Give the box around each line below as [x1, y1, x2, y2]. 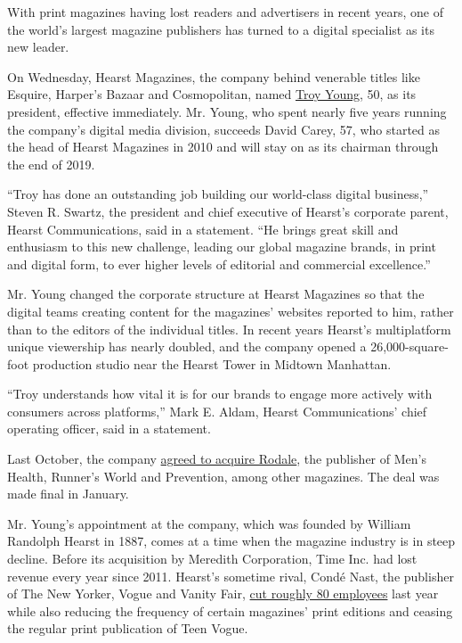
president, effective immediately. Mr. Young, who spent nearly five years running [7, 102, 447, 120]
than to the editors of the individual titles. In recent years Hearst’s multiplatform [7, 319, 451, 338]
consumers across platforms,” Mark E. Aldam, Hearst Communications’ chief [7, 401, 427, 420]
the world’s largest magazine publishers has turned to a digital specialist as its [7, 20, 434, 38]
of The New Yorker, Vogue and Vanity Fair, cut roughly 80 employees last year [7, 584, 439, 603]
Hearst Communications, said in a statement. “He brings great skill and [7, 219, 399, 238]
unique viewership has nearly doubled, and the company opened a [7, 337, 367, 356]
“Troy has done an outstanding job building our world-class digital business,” [7, 185, 429, 203]
